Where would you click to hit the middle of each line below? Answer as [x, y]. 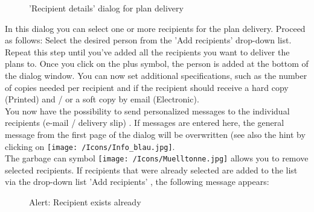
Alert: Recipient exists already [85, 202]
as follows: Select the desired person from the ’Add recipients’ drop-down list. [148, 40]
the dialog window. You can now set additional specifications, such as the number [156, 75]
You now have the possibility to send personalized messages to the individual [147, 111]
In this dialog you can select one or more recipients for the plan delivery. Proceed [155, 28]
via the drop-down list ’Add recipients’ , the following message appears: [137, 182]
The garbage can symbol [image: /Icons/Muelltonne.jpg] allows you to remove [157, 158]
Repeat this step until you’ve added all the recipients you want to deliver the [147, 51]
